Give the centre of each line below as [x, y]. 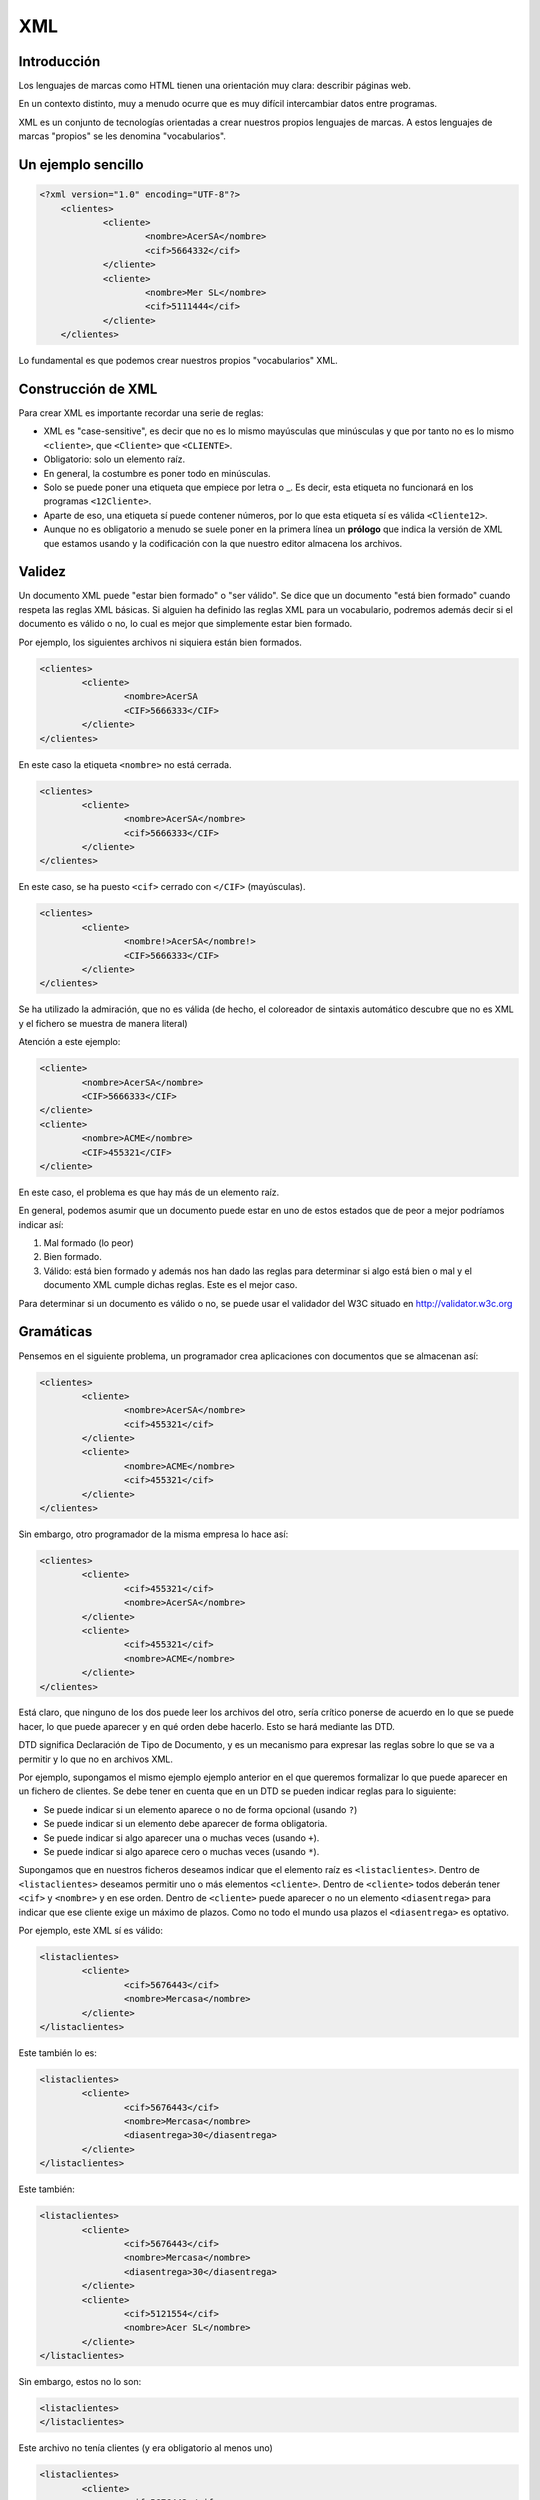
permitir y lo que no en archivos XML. [96, 1759]
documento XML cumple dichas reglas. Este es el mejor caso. [170, 1285]
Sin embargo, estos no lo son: [80, 2382]
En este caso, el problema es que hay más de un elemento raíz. [149, 1192]
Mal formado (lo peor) [88, 1243]
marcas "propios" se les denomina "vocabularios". [122, 136]
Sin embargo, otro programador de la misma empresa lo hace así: [153, 1534]
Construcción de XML [88, 388]
